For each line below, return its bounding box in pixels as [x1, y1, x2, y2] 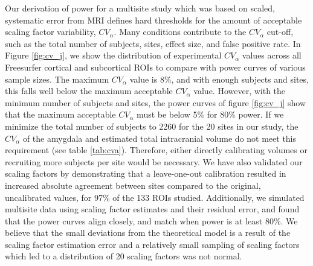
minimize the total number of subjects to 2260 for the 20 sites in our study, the [5, 119, 298, 132]
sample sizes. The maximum [5, 72, 109, 85]
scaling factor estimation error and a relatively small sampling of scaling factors [5, 238, 300, 250]
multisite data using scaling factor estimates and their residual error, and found [5, 203, 300, 215]
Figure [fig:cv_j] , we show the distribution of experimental [5, 49, 222, 62]
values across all [242, 49, 302, 62]
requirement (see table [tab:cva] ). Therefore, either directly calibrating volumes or [5, 144, 308, 156]
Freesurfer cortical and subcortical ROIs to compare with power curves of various [5, 60, 306, 73]
